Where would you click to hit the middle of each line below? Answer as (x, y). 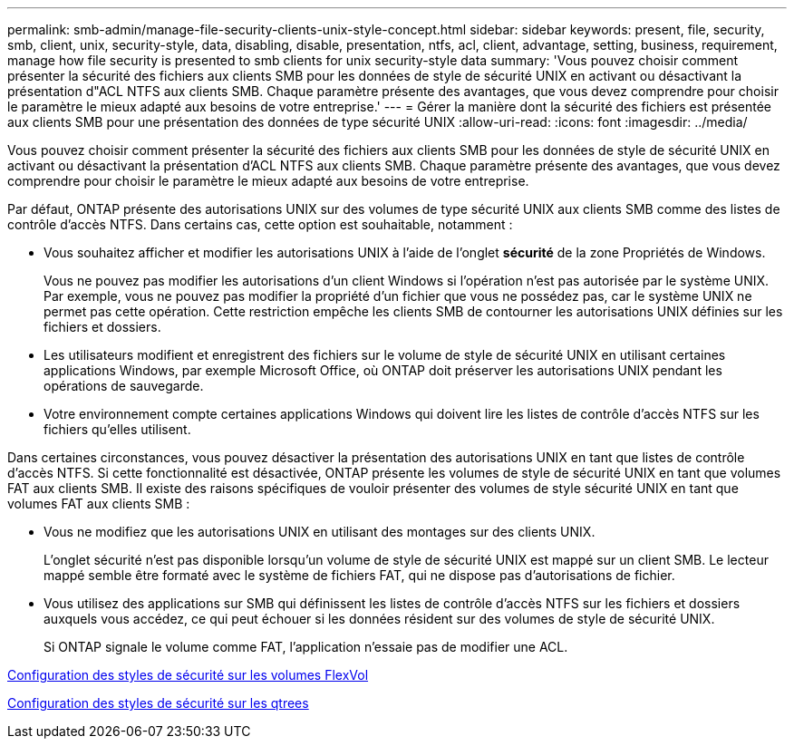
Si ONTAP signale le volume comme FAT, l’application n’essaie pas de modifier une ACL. (306, 647)
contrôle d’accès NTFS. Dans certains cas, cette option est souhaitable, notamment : (260, 224)
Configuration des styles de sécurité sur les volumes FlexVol (188, 675)
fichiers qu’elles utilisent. (117, 429)
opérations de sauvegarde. (124, 386)
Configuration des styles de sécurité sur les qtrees (158, 703)
